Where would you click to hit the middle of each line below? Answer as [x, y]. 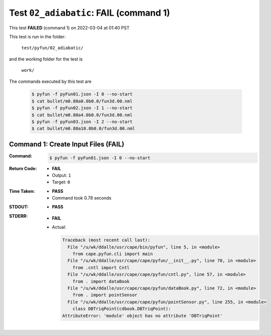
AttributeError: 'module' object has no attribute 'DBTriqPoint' [142, 316]
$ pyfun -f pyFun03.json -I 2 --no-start [82, 122]
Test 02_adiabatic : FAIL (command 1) [89, 13]
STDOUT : [19, 207]
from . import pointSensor [105, 295]
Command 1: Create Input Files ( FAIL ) [67, 144]
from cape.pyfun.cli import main [113, 254]
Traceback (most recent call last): [106, 240]
